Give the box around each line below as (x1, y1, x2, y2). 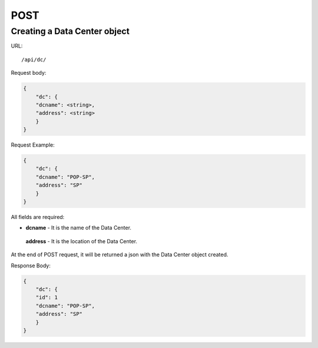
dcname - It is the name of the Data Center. (25, 224, 132, 231)
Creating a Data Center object (11, 26, 130, 37)
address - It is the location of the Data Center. (25, 237, 138, 244)
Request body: (11, 69, 47, 77)
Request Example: (11, 141, 55, 148)
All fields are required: (11, 214, 65, 221)
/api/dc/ (21, 56, 47, 63)
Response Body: (11, 262, 51, 269)
